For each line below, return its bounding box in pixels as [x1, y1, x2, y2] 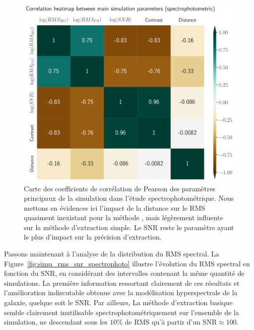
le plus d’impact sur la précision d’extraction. [24, 232, 162, 242]
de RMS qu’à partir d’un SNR [125, 317, 217, 327]
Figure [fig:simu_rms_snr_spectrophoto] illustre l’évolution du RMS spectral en [4, 258, 250, 268]
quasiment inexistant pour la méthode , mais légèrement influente [24, 212, 223, 223]
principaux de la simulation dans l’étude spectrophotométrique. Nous [24, 193, 234, 203]
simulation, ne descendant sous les [4, 317, 108, 327]
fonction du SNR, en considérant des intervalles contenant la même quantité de [4, 268, 245, 278]
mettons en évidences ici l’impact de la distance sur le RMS [24, 202, 205, 213]
